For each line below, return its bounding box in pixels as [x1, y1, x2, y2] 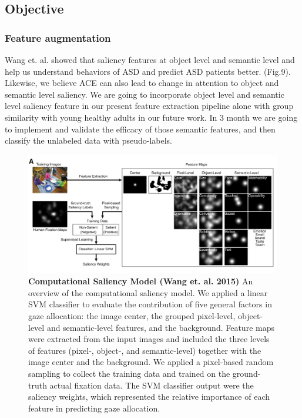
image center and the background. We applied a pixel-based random [28, 356, 274, 368]
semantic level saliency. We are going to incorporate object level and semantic [5, 88, 284, 100]
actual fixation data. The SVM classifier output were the [49, 379, 254, 391]
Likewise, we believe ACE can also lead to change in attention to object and [5, 77, 279, 89]
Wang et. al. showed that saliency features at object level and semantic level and [5, 54, 295, 65]
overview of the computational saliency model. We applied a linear [28, 286, 268, 298]
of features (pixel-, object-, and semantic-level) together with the [28, 344, 261, 356]
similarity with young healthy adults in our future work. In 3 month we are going [5, 111, 298, 123]
